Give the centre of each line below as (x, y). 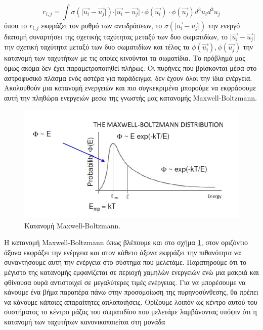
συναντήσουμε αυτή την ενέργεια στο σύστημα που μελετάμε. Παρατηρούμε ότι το (125, 262)
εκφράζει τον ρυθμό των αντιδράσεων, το (102, 25)
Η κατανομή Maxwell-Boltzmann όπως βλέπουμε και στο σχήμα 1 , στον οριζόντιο (126, 242)
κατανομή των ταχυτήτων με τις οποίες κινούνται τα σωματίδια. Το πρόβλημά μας (125, 58)
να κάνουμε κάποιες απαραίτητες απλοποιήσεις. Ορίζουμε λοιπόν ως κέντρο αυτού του (131, 301)
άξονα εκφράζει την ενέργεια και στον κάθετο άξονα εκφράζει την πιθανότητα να (123, 252)
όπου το (16, 25)
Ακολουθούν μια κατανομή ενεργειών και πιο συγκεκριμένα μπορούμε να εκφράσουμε (130, 88)
